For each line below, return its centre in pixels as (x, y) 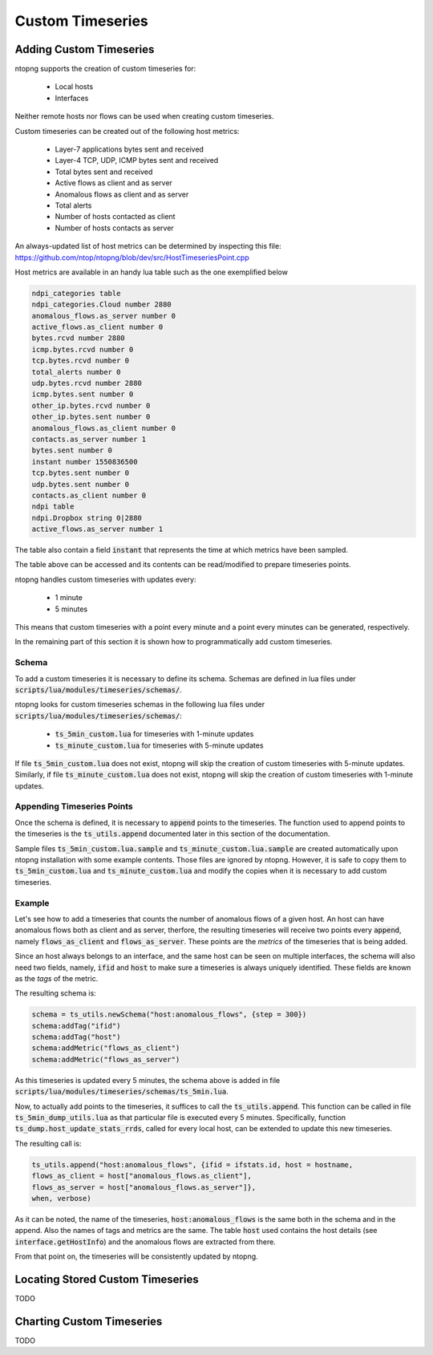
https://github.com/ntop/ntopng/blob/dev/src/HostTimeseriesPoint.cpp (132, 258)
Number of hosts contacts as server (114, 228)
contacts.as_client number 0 (89, 495)
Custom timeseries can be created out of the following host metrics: (127, 131)
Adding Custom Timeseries (85, 49)
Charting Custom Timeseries (89, 1321)
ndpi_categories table (76, 293)
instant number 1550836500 (85, 462)
